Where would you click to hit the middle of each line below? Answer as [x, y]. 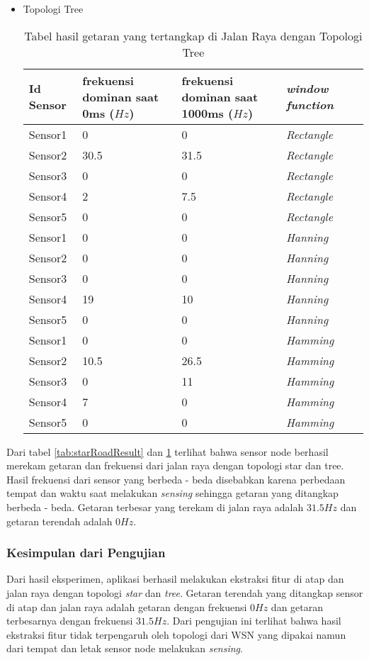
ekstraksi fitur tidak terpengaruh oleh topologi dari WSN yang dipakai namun [176, 634]
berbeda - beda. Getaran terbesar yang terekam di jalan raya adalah [155, 507]
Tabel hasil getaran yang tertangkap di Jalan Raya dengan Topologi [193, 35]
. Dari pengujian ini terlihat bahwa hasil [254, 621]
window [307, 89]
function [310, 105]
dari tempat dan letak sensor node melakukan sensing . [125, 648]
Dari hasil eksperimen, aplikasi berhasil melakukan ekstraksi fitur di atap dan [175, 579]
